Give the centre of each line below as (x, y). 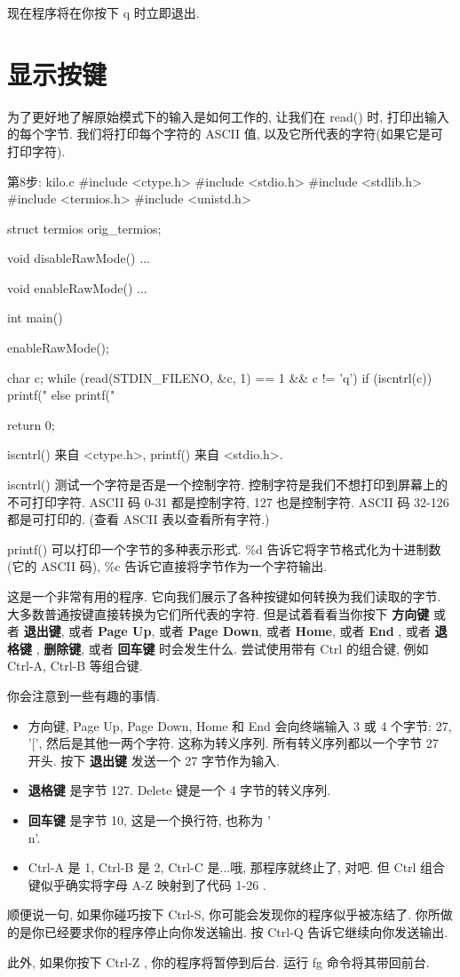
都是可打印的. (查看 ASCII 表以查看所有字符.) (139, 519)
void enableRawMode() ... (77, 287)
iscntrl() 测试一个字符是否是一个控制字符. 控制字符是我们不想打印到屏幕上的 (227, 485)
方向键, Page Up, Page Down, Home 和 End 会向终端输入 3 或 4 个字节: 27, (240, 725)
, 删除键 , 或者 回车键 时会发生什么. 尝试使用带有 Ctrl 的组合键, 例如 (232, 648)
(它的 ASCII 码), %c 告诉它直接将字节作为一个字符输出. (167, 566)
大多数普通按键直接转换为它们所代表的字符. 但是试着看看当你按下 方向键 (218, 613)
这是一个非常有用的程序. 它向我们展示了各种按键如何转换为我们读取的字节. (224, 596)
